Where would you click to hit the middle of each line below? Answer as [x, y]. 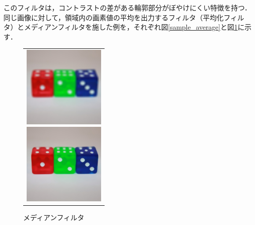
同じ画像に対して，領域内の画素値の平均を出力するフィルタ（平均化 [114, 17]
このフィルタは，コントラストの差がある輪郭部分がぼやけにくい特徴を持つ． [127, 7]
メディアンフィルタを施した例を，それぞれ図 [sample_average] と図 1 [131, 27]
